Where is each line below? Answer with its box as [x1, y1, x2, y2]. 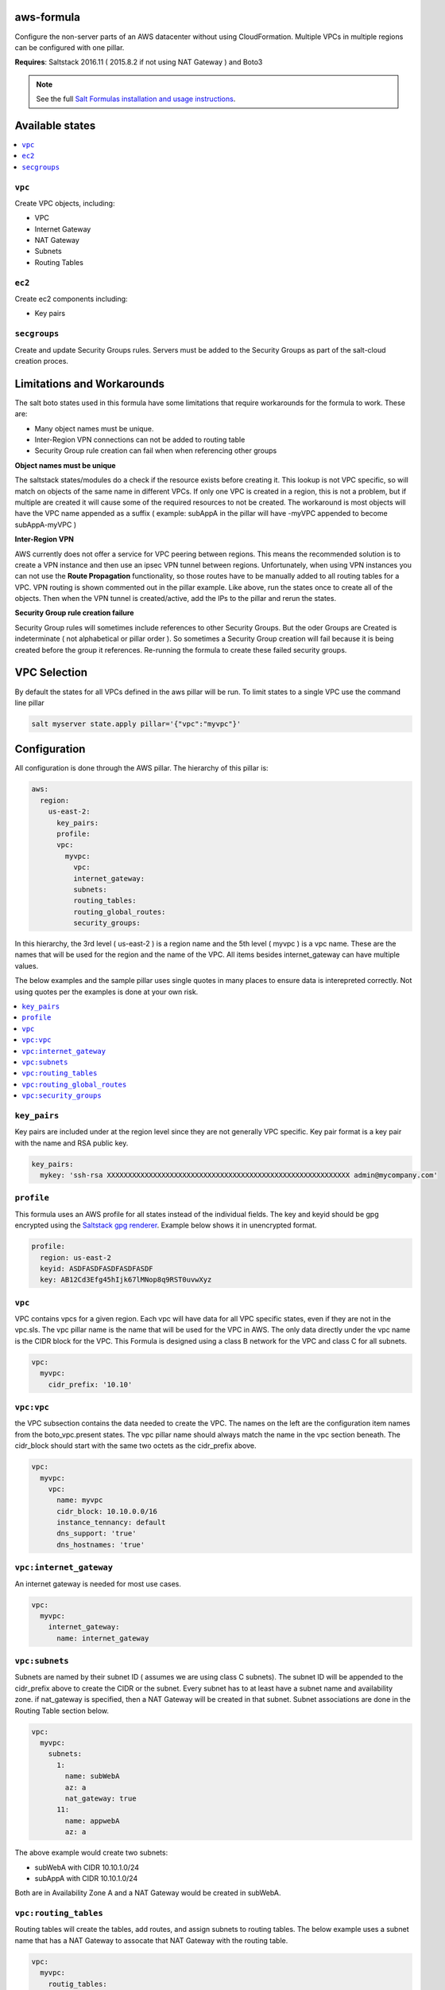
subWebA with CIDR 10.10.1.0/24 [34, 1863, 139, 1872]
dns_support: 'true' [56, 1529, 137, 1538]
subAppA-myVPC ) [14, 520, 77, 529]
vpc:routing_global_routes [21, 1079, 127, 1089]
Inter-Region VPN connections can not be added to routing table [34, 435, 246, 444]
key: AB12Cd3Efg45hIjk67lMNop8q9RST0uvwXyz [40, 1275, 212, 1285]
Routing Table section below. [14, 1706, 110, 1715]
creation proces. [14, 356, 69, 365]
